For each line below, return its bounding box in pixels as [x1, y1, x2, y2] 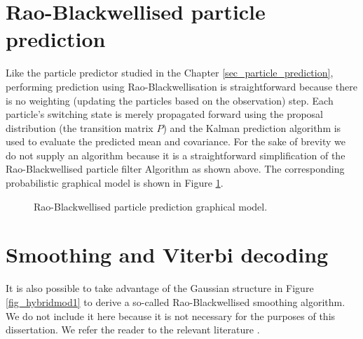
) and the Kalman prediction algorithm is [163, 120, 341, 135]
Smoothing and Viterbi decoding [6, 240, 329, 269]
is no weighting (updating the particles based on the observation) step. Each [6, 93, 334, 107]
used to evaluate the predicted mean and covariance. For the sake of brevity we [6, 134, 346, 149]
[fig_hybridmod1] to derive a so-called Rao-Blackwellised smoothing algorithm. [6, 294, 345, 309]
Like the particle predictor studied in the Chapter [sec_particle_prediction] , [6, 65, 334, 80]
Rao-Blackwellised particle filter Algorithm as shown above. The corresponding [6, 161, 345, 176]
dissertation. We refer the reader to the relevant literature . [6, 322, 260, 337]
